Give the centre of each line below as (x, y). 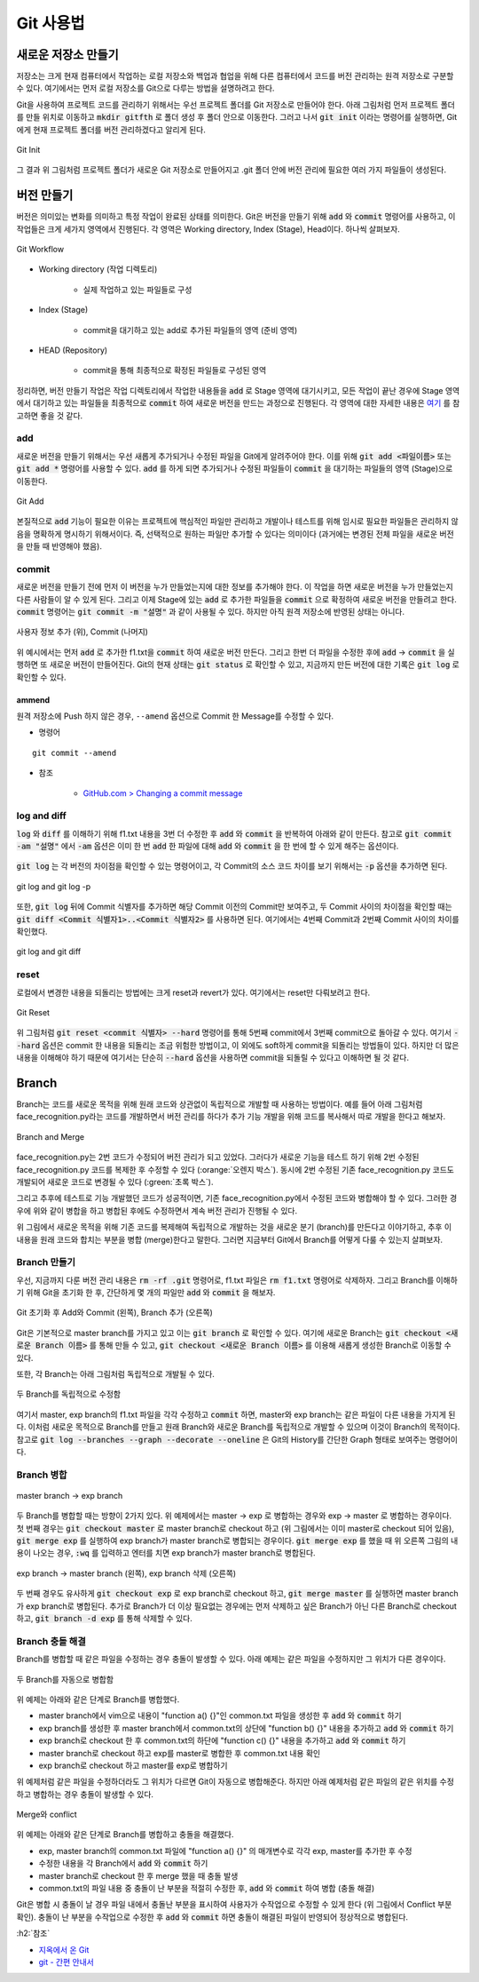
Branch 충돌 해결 (51, 1641)
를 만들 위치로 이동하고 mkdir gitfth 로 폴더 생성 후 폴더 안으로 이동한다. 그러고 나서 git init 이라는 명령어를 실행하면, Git (237, 117)
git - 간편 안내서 (67, 1962)
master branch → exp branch (70, 1495)
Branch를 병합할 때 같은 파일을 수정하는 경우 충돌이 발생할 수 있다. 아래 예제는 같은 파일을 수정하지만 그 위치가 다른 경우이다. (231, 1659)
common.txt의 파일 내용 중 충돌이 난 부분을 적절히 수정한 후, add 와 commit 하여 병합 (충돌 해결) (207, 1889)
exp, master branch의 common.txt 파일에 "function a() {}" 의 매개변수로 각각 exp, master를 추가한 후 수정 (225, 1851)
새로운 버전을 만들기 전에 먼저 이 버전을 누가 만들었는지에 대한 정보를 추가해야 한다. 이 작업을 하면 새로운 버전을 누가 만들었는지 (235, 587)
